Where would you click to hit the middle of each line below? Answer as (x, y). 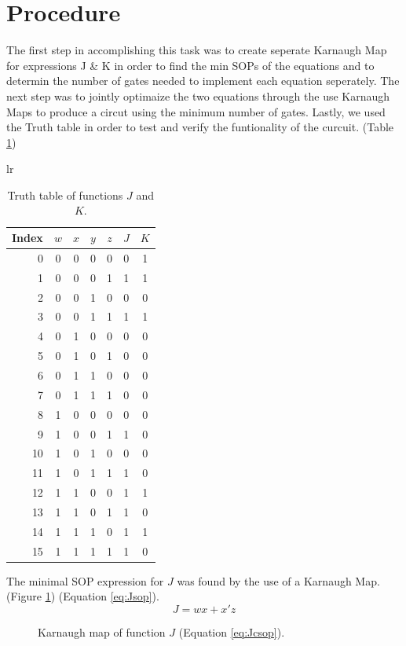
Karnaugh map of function (102, 631)
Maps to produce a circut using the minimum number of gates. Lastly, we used (196, 111)
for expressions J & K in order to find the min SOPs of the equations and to (190, 65)
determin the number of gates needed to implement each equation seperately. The (203, 81)
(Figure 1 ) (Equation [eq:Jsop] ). (83, 596)
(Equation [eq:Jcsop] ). (232, 631)
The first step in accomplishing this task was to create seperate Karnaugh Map (197, 50)
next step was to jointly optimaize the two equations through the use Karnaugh (198, 95)
